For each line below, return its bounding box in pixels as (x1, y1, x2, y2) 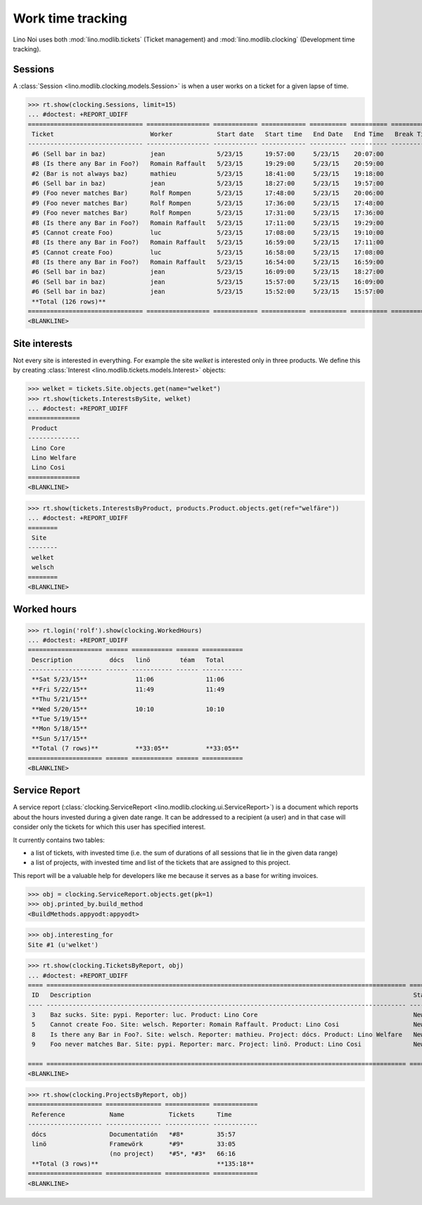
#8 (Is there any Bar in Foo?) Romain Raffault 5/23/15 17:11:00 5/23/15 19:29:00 (32, 219, 384, 227)
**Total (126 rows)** (32, 298, 106, 305)
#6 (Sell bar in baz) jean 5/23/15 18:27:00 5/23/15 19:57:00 (32, 179, 384, 187)
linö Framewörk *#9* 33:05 (32, 1140, 236, 1148)
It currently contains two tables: (13, 836, 105, 844)
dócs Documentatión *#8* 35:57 (32, 1130, 236, 1138)
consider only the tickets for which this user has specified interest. (13, 823, 206, 831)
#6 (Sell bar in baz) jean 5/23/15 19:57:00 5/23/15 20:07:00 (32, 150, 384, 158)
